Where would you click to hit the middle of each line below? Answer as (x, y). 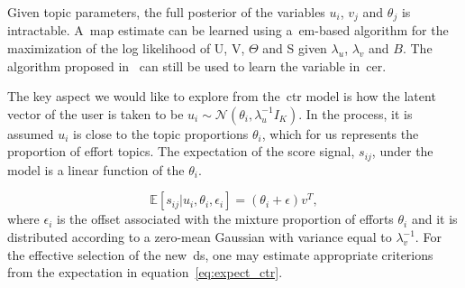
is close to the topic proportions (160, 133)
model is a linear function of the (96, 169)
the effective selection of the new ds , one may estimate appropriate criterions (220, 254)
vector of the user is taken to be (96, 113)
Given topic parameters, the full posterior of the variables (166, 12)
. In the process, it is (356, 113)
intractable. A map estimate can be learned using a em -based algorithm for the (228, 30)
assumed (31, 133)
